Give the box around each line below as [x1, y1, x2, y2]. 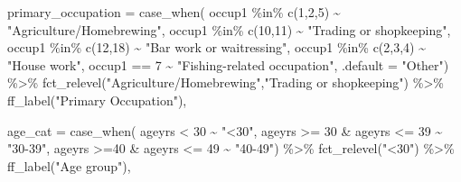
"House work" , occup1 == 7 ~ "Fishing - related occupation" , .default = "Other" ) [7, 55, 449, 74]
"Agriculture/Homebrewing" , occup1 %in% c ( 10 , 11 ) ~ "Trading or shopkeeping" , [7, 20, 451, 39]
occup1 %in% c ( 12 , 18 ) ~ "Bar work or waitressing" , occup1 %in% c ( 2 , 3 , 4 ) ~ [7, 38, 427, 57]
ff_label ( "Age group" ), [7, 156, 131, 175]
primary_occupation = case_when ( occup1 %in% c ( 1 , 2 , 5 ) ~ [7, 3, 341, 21]
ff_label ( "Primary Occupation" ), [7, 90, 187, 109]
